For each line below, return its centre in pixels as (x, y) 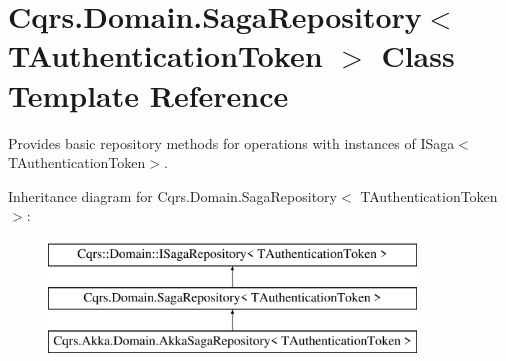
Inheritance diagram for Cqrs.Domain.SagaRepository (172, 195)
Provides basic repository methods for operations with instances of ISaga (231, 142)
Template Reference (148, 94)
